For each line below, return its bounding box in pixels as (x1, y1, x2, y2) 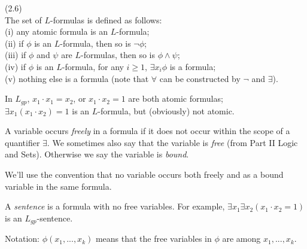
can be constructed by (159, 72, 241, 84)
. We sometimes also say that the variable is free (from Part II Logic (47, 136, 298, 148)
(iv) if (5, 60, 26, 72)
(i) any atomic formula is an (5, 25, 108, 38)
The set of (5, 13, 42, 26)
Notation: (5, 232, 39, 245)
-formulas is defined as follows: (50, 13, 162, 26)
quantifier (5, 136, 40, 148)
